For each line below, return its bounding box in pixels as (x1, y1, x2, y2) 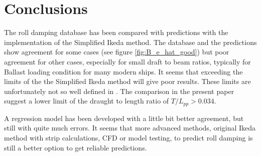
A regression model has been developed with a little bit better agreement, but (4, 112, 244, 123)
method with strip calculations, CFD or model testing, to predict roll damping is (4, 132, 253, 142)
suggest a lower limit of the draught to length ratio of (4, 95, 169, 106)
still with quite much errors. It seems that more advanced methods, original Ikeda (4, 122, 256, 133)
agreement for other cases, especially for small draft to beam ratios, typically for (4, 56, 251, 66)
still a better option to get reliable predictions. (4, 142, 147, 152)
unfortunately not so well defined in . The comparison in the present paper (4, 85, 234, 96)
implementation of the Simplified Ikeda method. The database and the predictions (4, 36, 257, 47)
